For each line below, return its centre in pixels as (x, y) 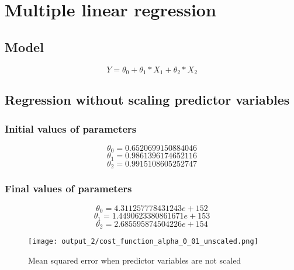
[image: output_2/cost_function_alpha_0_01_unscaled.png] (143, 241)
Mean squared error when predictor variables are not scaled (135, 260)
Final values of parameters (68, 188)
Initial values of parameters (71, 128)
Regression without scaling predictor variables (147, 100)
